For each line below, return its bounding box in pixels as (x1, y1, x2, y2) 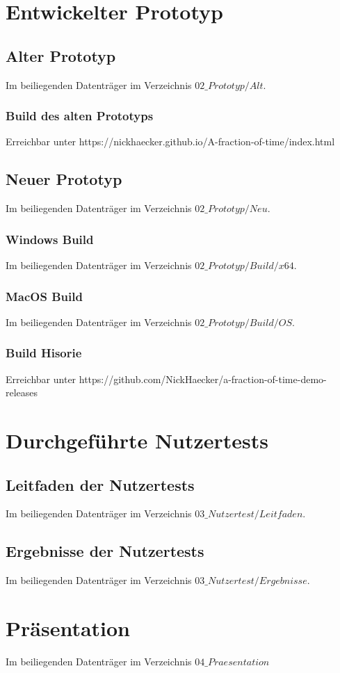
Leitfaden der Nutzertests (6, 473, 195, 495)
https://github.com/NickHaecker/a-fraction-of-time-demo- (79, 371, 327, 386)
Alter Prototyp (6, 44, 116, 66)
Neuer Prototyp (6, 168, 122, 190)
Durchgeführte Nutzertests (6, 426, 269, 454)
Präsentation (6, 613, 131, 642)
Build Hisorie (6, 344, 82, 362)
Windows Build (6, 230, 94, 248)
